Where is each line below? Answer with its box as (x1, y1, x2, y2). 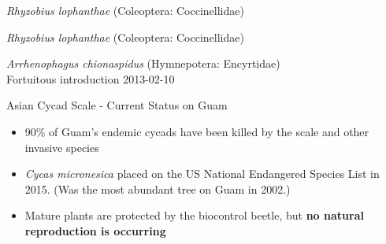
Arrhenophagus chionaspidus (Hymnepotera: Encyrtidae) (6, 55, 280, 72)
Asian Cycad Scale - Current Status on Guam (6, 97, 228, 113)
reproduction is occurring (24, 222, 166, 238)
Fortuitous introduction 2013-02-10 (6, 70, 175, 87)
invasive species (24, 139, 99, 155)
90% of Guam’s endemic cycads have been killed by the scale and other (24, 123, 369, 139)
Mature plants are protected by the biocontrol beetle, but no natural (24, 207, 364, 224)
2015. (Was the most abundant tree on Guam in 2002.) (24, 180, 291, 197)
